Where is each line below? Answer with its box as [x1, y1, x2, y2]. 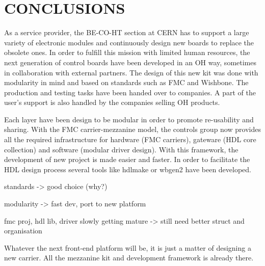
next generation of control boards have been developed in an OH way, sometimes [4, 57, 256, 67]
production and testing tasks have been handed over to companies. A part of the [4, 87, 256, 97]
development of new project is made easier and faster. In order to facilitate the [4, 154, 250, 165]
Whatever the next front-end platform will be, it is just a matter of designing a [4, 242, 251, 253]
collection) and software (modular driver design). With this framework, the [4, 144, 238, 154]
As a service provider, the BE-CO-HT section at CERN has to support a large [4, 27, 249, 38]
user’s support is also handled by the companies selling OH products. [4, 97, 220, 108]
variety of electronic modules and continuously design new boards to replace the [4, 37, 254, 47]
